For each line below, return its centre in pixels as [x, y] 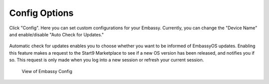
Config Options [41, 13]
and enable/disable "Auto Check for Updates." [57, 34]
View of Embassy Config [47, 71]
